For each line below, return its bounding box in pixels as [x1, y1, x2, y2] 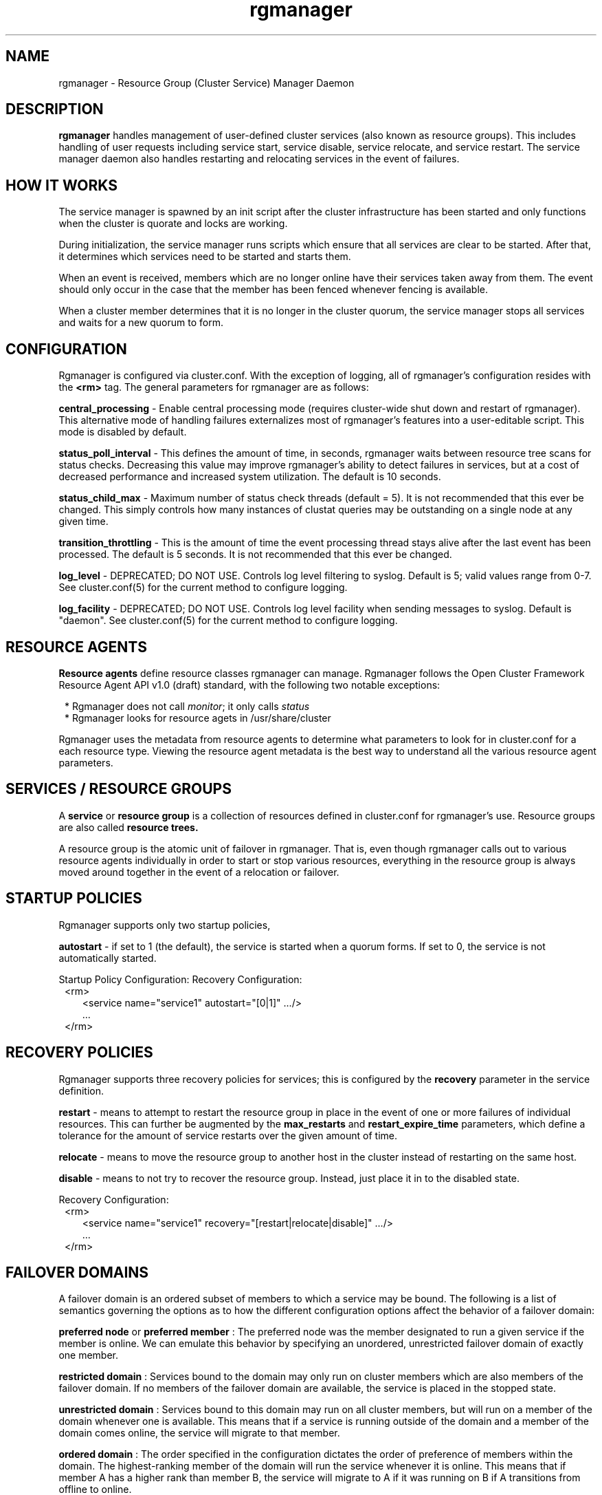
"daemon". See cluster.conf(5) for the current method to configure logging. [58, 614, 398, 627]
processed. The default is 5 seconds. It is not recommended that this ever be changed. [58, 548, 452, 561]
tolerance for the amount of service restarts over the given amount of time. [58, 1129, 397, 1141]
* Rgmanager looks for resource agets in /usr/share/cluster [65, 711, 331, 724]
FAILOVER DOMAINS [5, 1263, 149, 1281]
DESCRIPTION [5, 100, 104, 118]
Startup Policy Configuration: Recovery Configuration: [58, 973, 302, 985]
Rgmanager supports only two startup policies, [58, 918, 271, 931]
